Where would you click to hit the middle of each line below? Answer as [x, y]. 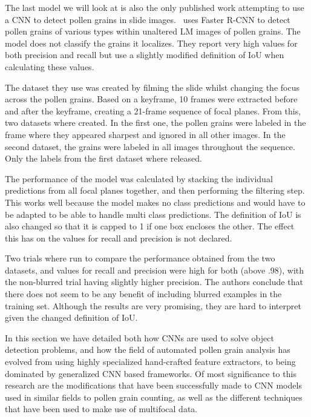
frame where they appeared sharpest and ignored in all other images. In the [145, 134]
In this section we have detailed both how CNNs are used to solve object [139, 337]
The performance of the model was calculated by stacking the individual [139, 178]
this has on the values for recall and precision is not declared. [119, 238]
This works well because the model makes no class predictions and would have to [155, 202]
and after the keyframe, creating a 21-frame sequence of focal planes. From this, [153, 110]
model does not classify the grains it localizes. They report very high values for [151, 43]
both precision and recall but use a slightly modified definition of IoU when [145, 55]
